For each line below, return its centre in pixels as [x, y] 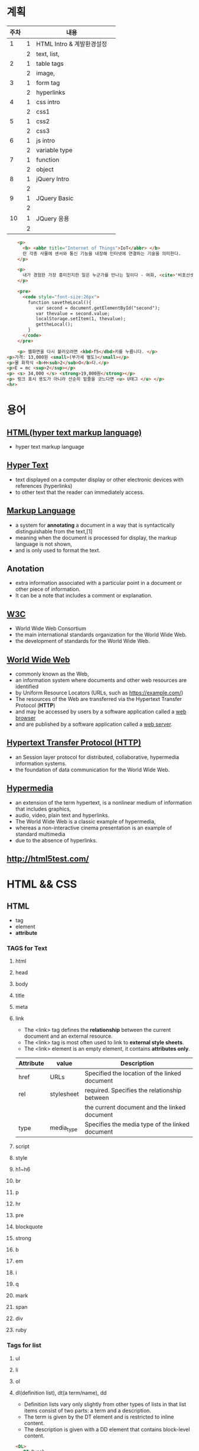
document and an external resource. [68, 1036]
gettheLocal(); [54, 324]
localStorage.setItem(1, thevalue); [81, 319]
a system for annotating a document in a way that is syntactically [95, 525]
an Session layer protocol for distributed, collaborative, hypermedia [97, 757]
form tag [48, 82]
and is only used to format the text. [58, 550]
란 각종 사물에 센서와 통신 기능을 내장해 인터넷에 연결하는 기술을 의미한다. [102, 253]
